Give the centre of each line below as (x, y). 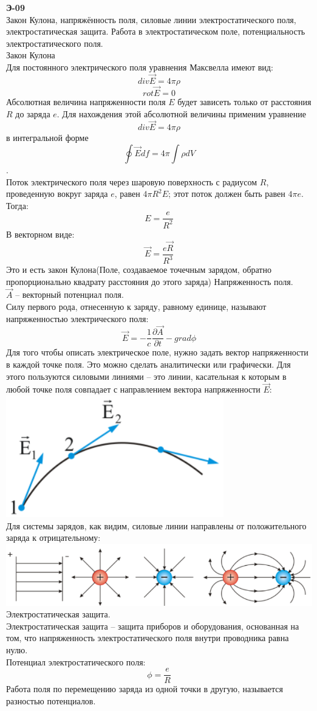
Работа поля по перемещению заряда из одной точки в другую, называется (145, 689)
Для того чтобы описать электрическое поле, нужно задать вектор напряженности (157, 352)
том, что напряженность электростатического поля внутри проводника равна (148, 638)
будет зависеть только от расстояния (244, 101)
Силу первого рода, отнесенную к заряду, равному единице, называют (136, 306)
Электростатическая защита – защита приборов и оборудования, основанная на (153, 626)
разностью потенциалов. (51, 700)
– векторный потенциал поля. (70, 294)
